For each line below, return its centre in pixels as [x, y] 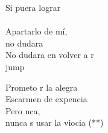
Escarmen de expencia [46, 99]
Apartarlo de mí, [37, 31]
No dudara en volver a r [50, 55]
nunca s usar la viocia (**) [55, 122]
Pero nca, [23, 110]
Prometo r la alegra [42, 87]
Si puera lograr [33, 7]
